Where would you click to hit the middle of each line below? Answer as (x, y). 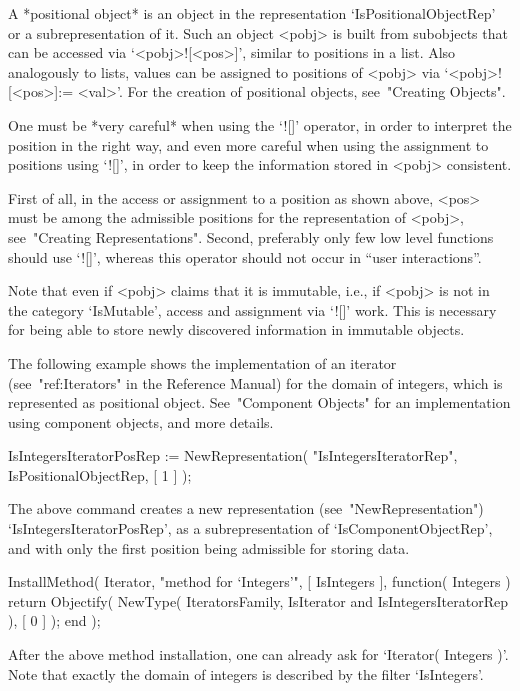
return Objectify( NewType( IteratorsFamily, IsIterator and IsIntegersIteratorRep (258, 600)
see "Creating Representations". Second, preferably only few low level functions (251, 236)
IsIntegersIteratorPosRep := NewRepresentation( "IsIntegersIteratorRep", (233, 455)
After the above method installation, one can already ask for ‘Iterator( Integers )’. (258, 654)
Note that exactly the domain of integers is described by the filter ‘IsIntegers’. (246, 673)
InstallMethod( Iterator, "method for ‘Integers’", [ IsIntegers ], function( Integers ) (259, 581)
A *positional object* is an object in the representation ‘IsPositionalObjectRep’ (252, 13)
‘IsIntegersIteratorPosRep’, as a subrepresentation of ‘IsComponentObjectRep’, (250, 528)
